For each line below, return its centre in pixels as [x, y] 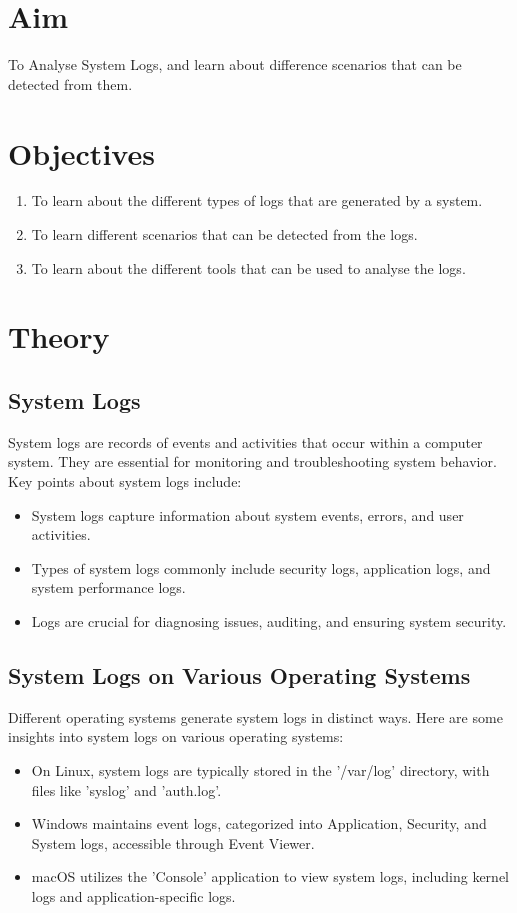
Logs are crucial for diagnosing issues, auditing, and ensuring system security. [269, 620]
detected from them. [70, 83]
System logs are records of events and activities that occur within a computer [245, 441]
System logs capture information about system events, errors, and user [247, 514]
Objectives [81, 152]
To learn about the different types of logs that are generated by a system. [257, 200]
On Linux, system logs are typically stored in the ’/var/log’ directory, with [260, 769]
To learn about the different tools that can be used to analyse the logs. [248, 267]
